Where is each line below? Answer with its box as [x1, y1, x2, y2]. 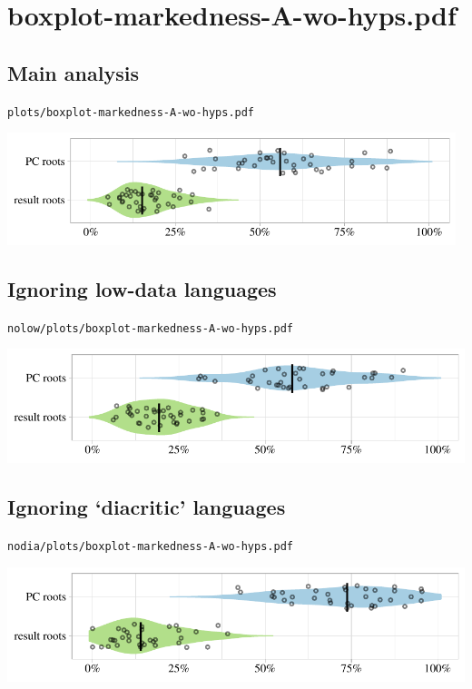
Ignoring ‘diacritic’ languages [7, 493, 286, 521]
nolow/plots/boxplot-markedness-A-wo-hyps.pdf [7, 321, 293, 335]
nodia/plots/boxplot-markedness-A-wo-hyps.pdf [7, 539, 293, 553]
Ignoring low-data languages [7, 274, 277, 302]
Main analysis [7, 58, 139, 86]
